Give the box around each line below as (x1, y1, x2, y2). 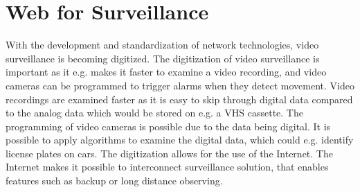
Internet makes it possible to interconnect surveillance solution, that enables (6, 159, 329, 174)
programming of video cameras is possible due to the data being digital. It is (6, 119, 331, 133)
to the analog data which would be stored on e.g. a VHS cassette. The (6, 105, 303, 120)
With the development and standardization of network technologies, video (6, 37, 319, 52)
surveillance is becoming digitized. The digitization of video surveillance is (6, 51, 320, 65)
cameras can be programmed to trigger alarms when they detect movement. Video (6, 78, 354, 92)
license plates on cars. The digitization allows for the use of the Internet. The (6, 146, 333, 160)
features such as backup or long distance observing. (6, 173, 223, 188)
